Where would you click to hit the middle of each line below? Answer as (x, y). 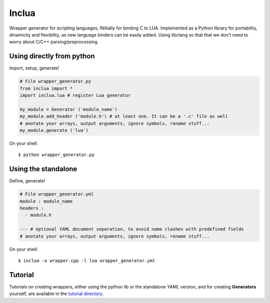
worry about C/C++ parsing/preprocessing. (54, 42)
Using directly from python (52, 56)
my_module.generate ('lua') (54, 130)
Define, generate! (27, 181)
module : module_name (46, 201)
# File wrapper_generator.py (55, 81)
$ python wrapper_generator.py (56, 155)
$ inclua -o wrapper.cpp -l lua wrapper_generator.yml (87, 260)
